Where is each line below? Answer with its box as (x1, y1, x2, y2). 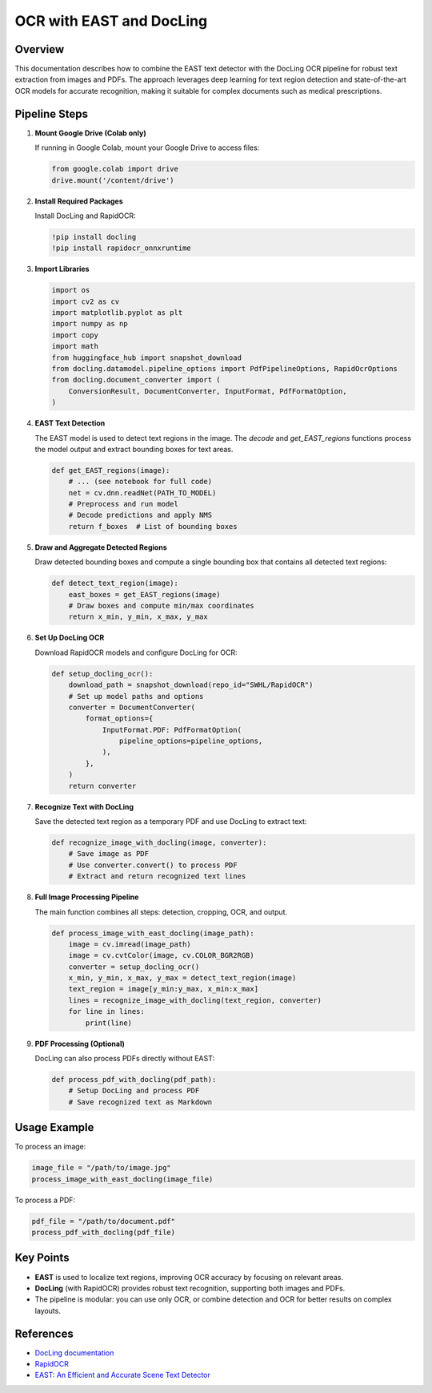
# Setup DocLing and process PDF (68, 1086, 200, 1096)
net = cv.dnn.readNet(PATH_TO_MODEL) (68, 488, 217, 497)
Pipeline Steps (14, 107, 88, 120)
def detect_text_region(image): (51, 579, 179, 588)
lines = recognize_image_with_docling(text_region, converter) (68, 995, 322, 1005)
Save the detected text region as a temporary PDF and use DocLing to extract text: (34, 817, 307, 826)
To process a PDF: (14, 1195, 76, 1205)
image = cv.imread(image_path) (68, 939, 191, 949)
